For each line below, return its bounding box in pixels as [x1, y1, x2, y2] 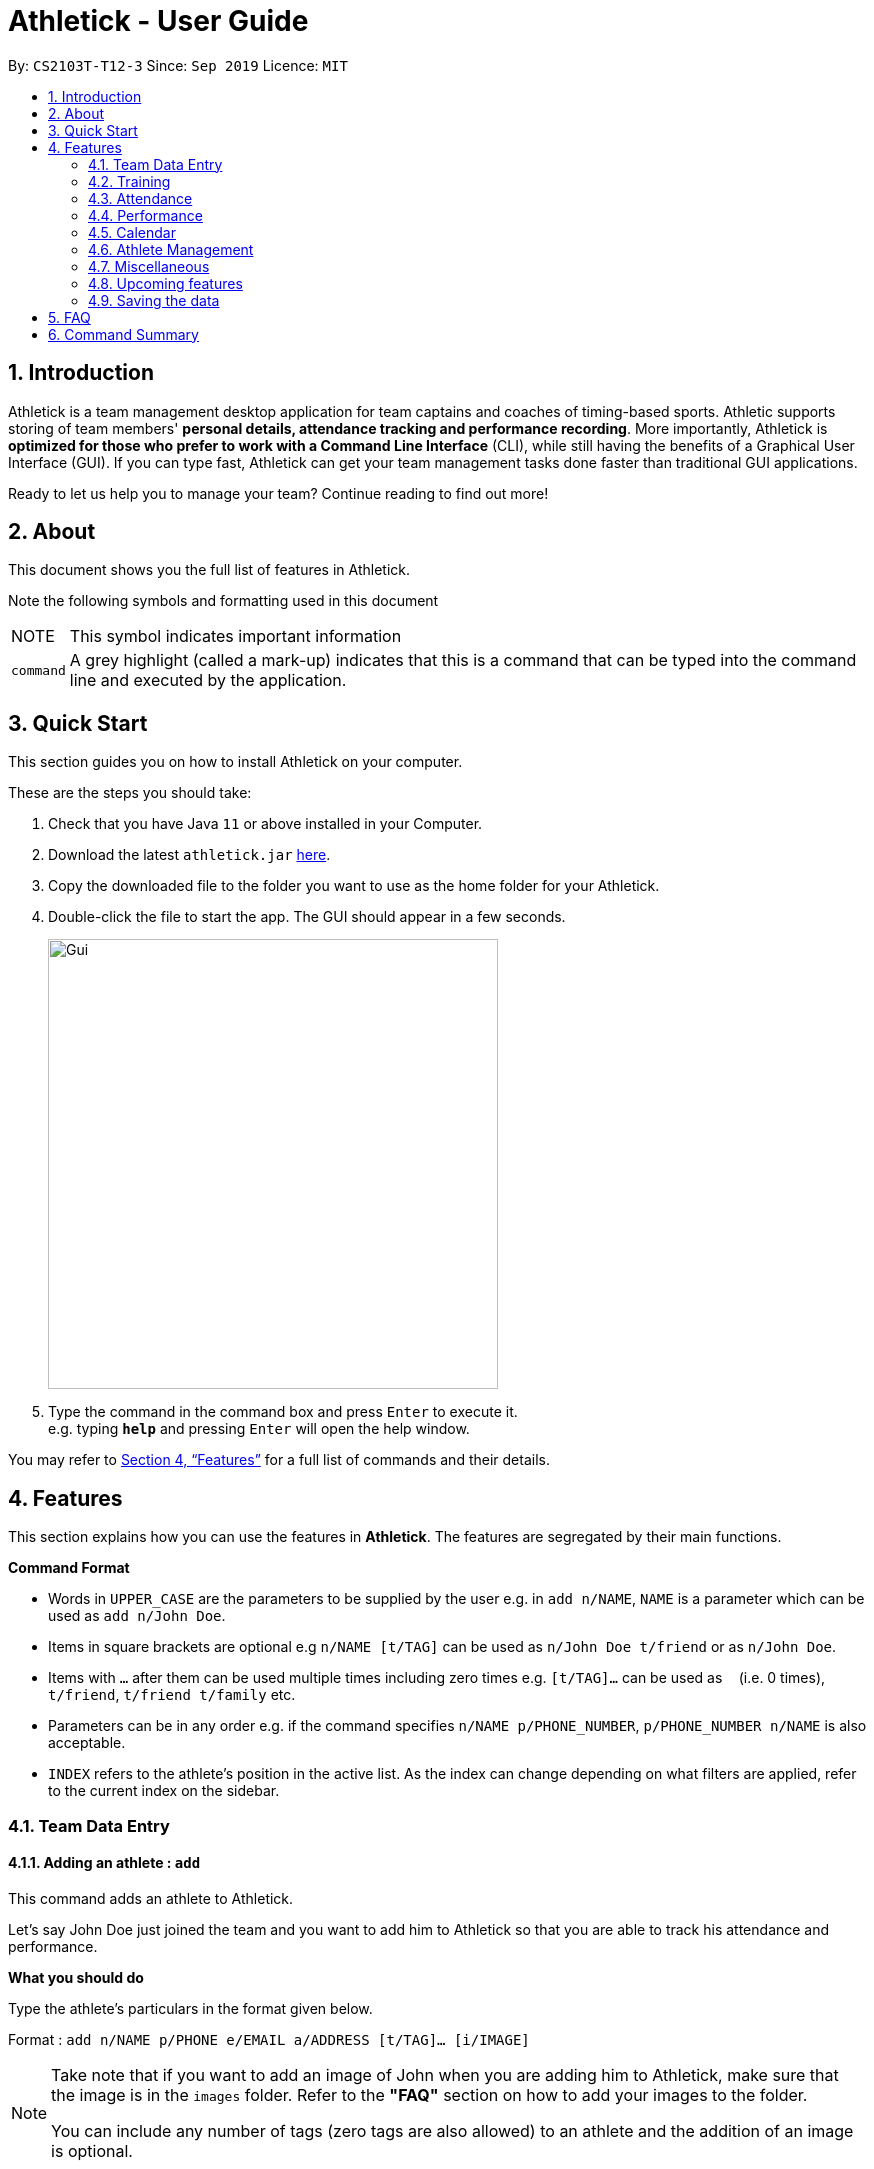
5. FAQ [48, 308, 91, 326]
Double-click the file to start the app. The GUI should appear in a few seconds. [48, 908, 566, 926]
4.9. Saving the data [88, 291, 220, 309]
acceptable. [48, 1734, 126, 1752]
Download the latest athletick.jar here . [48, 846, 331, 864]
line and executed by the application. [69, 670, 347, 691]
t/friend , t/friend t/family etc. [48, 1686, 296, 1704]
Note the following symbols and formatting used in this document [8, 592, 439, 610]
